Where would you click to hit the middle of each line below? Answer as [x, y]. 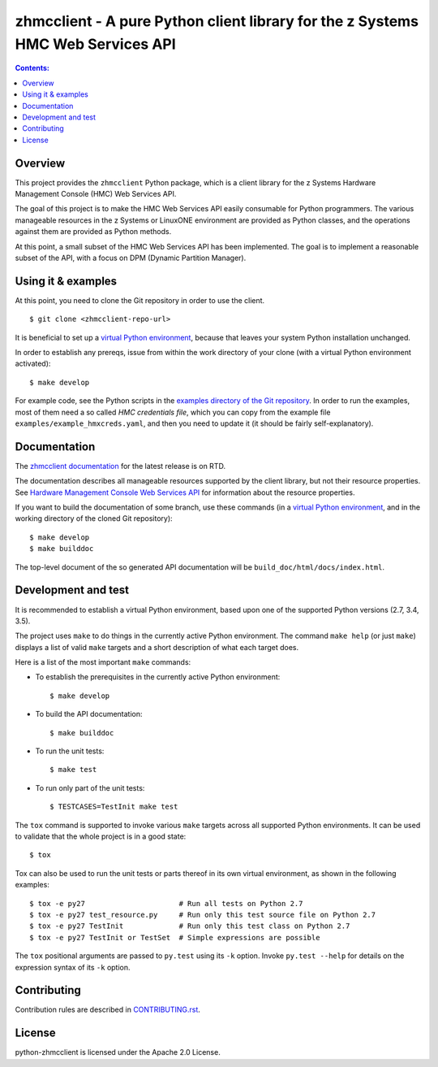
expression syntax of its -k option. [73, 967]
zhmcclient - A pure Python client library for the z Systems [217, 21]
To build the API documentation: [89, 714]
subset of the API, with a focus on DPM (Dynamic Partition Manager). [131, 258]
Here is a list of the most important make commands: [103, 662]
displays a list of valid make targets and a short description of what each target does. [157, 647]
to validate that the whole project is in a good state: [101, 836]
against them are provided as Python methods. [93, 232]
